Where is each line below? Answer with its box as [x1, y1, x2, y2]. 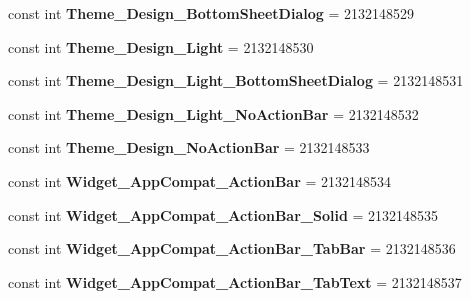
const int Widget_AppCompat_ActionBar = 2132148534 [8, 170, 392, 191]
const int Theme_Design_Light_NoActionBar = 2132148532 [8, 103, 419, 124]
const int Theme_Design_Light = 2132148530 [8, 36, 314, 57]
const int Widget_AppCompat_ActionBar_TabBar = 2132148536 [8, 238, 456, 259]
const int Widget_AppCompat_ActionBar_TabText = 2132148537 [8, 271, 462, 292]
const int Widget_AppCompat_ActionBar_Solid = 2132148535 [8, 204, 439, 225]
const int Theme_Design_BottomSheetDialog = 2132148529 [8, 3, 415, 23]
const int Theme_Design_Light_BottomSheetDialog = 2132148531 [8, 70, 464, 91]
